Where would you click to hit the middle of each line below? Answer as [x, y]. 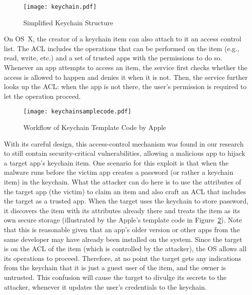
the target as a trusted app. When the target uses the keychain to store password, [126, 201]
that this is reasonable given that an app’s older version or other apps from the [122, 229]
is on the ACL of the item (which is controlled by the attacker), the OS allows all [125, 249]
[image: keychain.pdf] [60, 7]
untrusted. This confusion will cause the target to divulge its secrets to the [115, 277]
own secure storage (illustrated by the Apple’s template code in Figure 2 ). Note [123, 220]
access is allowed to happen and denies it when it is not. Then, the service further [126, 77]
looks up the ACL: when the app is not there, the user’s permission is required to [125, 86]
